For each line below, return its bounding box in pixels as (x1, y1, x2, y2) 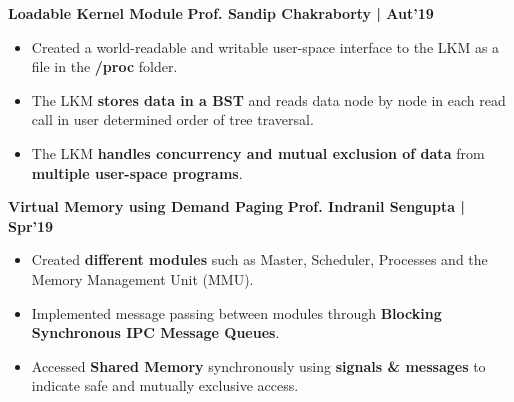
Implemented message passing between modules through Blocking (31, 302, 442, 323)
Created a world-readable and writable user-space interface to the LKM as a (31, 36, 500, 57)
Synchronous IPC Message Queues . (31, 322, 280, 343)
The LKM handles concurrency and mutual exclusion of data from (31, 142, 485, 163)
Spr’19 (8, 215, 54, 236)
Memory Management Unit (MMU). (31, 268, 254, 289)
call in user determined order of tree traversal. (31, 109, 314, 130)
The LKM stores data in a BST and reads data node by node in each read (31, 89, 506, 110)
